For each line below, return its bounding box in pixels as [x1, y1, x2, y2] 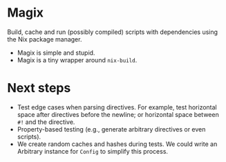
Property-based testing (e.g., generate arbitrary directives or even [17, 125, 206, 133]
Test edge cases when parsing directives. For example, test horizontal [17, 102, 217, 111]
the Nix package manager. [7, 35, 82, 43]
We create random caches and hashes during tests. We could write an [17, 140, 218, 148]
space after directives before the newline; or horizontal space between [17, 110, 219, 118]
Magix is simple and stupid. [17, 48, 95, 57]
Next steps [7, 80, 71, 96]
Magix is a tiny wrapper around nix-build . [17, 55, 138, 64]
